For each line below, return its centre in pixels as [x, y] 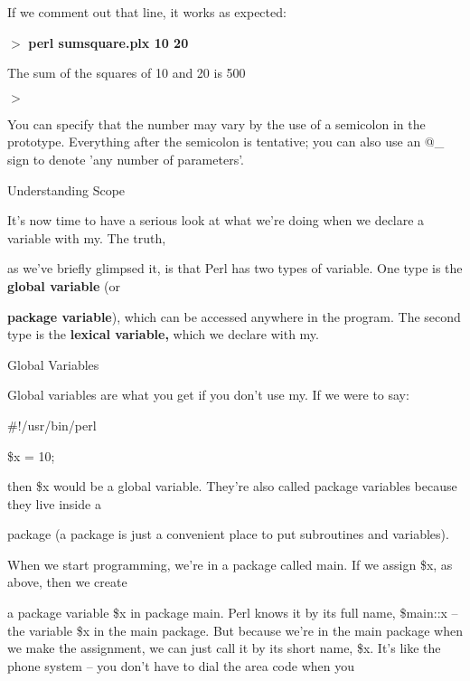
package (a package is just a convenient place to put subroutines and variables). [228, 534]
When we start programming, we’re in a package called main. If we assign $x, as [230, 564]
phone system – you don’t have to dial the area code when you [181, 665]
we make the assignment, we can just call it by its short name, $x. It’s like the [224, 648]
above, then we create [67, 582]
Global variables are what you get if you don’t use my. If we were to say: [208, 395]
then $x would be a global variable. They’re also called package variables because [232, 486]
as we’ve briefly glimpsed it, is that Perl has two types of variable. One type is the [235, 268]
